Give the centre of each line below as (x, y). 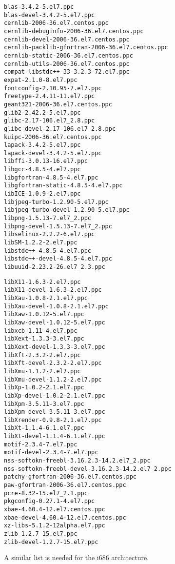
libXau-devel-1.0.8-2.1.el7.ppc (56, 306)
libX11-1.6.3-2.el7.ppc (42, 282)
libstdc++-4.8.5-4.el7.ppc (48, 251)
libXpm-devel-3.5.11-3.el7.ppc (55, 412)
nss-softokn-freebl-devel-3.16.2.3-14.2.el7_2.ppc (88, 469)
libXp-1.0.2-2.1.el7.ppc (44, 388)
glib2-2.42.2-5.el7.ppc (42, 112)
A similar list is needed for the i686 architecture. (77, 557)
